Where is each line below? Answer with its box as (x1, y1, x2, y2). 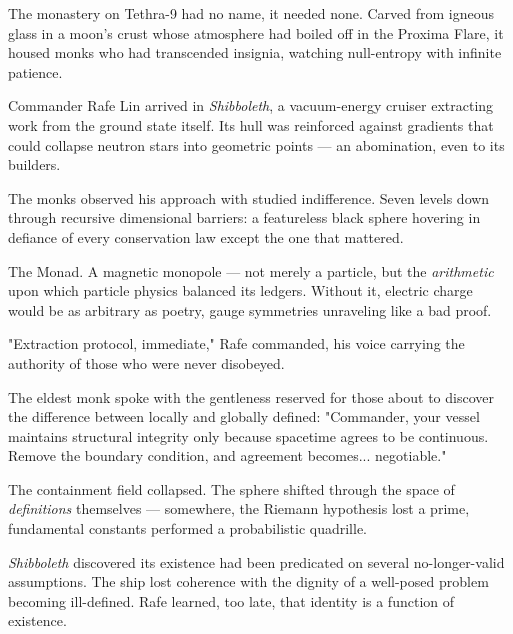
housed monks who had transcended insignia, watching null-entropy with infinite (8, 42, 502, 63)
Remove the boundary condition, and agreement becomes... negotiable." (8, 445, 447, 466)
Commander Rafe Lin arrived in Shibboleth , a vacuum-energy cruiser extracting (8, 95, 494, 116)
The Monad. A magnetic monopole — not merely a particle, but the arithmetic (8, 260, 494, 281)
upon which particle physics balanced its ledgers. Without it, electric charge (8, 280, 473, 301)
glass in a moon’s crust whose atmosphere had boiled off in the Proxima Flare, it (8, 22, 504, 43)
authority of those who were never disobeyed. (8, 352, 285, 373)
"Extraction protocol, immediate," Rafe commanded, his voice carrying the (8, 333, 465, 354)
